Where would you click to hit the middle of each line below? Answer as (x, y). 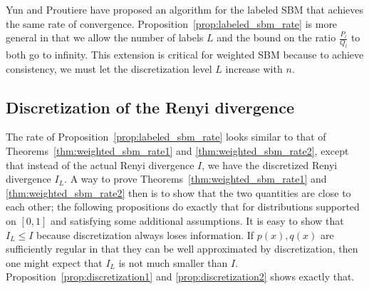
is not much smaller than (173, 262)
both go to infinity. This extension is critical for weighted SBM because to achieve (185, 54)
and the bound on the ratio (276, 37)
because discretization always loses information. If (145, 234)
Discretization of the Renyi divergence (150, 107)
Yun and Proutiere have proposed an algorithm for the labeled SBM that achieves (185, 9)
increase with (254, 68)
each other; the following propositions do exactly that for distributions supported (183, 207)
